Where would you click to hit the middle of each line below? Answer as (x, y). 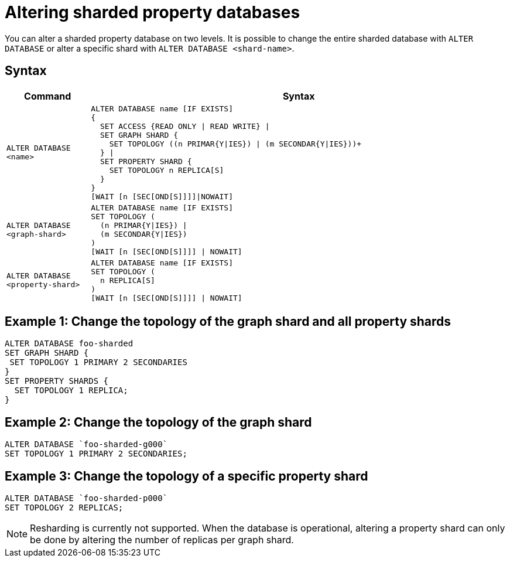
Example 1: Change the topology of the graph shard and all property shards (228, 322)
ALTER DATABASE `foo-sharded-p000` (86, 498)
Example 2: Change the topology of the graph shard (158, 422)
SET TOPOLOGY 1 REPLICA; (71, 391)
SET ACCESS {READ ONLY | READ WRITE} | (185, 126)
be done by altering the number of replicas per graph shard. (162, 540)
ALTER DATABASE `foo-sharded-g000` (86, 445)
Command (48, 96)
